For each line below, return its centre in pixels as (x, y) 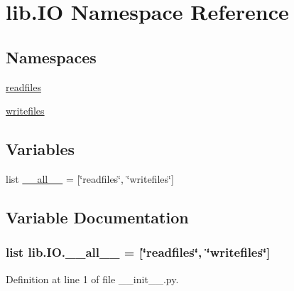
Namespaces (51, 57)
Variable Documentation (97, 217)
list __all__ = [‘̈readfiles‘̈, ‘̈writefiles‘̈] (90, 178)
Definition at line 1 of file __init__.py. (92, 279)
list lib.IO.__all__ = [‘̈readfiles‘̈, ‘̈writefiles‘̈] (138, 252)
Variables (40, 149)
